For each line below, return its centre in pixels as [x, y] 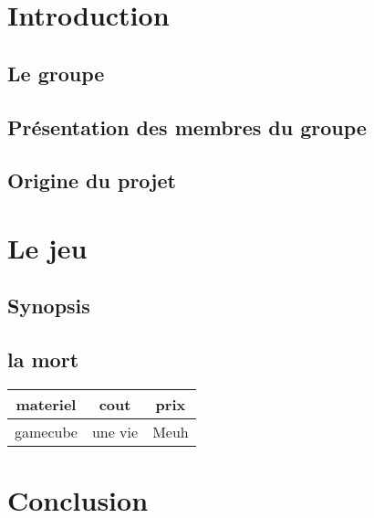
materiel [46, 405]
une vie [115, 432]
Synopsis [49, 306]
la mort [43, 359]
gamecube [46, 432]
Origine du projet [92, 180]
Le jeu [47, 247]
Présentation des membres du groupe [187, 127]
